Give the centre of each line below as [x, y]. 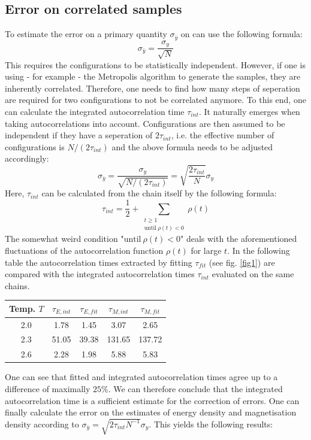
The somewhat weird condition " [64, 239]
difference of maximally [48, 388]
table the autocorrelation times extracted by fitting [99, 262]
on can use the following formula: [241, 34]
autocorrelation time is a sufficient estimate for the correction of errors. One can [152, 400]
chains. [17, 285]
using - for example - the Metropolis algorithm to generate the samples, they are [153, 76]
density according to [42, 424]
